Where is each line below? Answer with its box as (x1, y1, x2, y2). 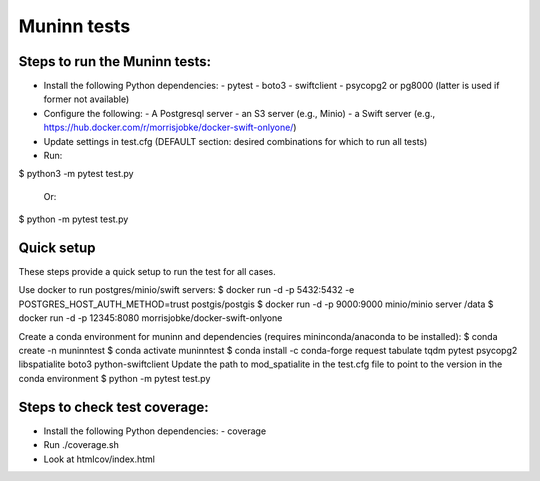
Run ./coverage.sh (43, 439, 120, 451)
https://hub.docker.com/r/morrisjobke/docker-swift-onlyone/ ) (43, 121, 297, 134)
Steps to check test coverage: (18, 398, 209, 415)
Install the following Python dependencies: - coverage (43, 425, 267, 437)
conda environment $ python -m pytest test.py (18, 372, 211, 384)
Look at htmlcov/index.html (43, 453, 155, 465)
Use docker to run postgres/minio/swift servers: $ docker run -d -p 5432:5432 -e (18, 284, 355, 296)
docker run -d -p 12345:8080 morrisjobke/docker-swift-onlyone (18, 312, 283, 324)
